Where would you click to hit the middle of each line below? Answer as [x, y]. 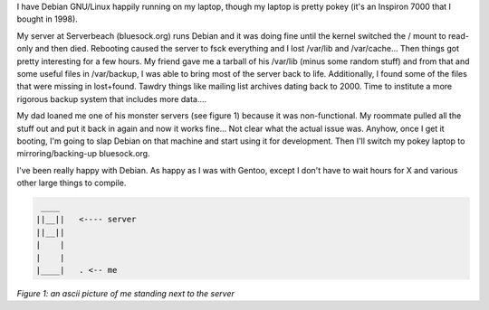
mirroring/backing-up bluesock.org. [83, 154]
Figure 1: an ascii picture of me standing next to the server [125, 293]
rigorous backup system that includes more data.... [112, 99]
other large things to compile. [72, 183]
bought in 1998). [48, 19]
